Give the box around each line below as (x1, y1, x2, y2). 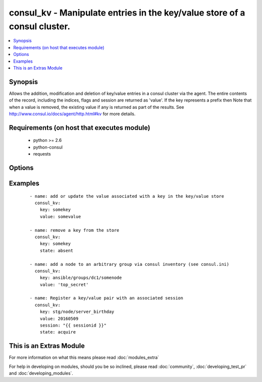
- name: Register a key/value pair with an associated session (30, 295, 183, 301)
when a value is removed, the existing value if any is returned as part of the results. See (9, 104, 184, 110)
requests (33, 151, 51, 157)
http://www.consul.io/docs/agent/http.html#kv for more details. (9, 111, 136, 117)
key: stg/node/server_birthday (39, 309, 115, 314)
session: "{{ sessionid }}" (39, 323, 107, 328)
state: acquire (39, 330, 76, 335)
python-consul (33, 144, 63, 150)
